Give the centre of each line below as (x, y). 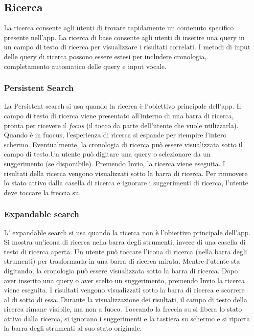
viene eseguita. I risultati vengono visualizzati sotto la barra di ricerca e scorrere (124, 290)
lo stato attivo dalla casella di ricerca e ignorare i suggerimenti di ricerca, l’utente (126, 183)
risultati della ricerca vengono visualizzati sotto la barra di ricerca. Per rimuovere (126, 173)
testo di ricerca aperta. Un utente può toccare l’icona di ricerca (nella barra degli (126, 251)
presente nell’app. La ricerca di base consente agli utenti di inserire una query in (124, 37)
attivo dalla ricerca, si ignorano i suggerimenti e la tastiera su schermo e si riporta (127, 318)
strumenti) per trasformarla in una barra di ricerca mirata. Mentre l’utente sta (122, 261)
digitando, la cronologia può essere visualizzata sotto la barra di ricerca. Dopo (121, 270)
